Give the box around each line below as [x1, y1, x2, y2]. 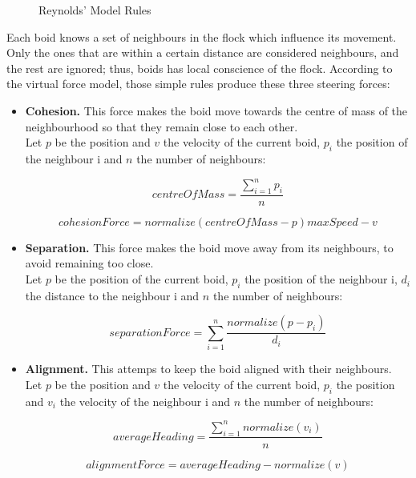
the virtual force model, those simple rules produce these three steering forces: [6, 75, 390, 92]
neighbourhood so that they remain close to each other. [25, 118, 298, 135]
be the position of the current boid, [55, 271, 228, 287]
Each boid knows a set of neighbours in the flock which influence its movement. [6, 28, 397, 45]
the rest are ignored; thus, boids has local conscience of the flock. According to [6, 59, 393, 76]
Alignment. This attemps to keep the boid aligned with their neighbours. [25, 360, 392, 377]
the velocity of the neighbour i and [59, 392, 231, 409]
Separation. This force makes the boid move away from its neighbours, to [25, 239, 394, 255]
